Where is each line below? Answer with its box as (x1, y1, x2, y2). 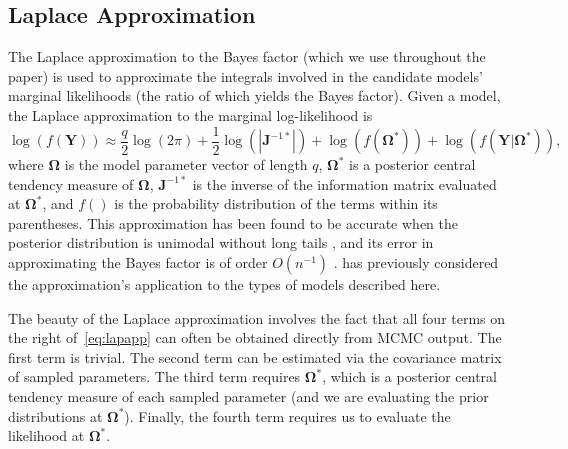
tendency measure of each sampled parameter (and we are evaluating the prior (8, 385, 489, 406)
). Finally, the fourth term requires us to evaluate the (124, 405, 451, 426)
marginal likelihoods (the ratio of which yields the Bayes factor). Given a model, (8, 85, 501, 106)
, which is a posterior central (322, 366, 497, 387)
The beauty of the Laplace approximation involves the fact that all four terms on (8, 307, 506, 328)
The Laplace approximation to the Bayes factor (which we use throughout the (8, 46, 486, 67)
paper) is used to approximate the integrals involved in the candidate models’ (8, 65, 483, 86)
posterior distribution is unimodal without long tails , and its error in (8, 232, 434, 253)
